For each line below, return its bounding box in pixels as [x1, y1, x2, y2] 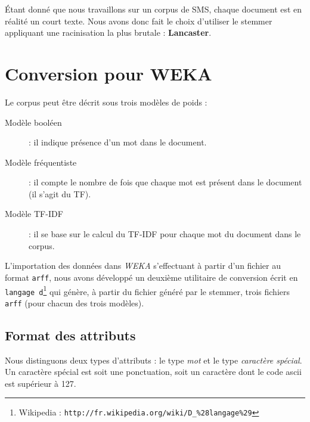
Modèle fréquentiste [5, 156, 77, 168]
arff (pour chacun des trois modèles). [5, 296, 144, 309]
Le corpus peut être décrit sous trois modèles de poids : [5, 95, 207, 108]
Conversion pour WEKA [5, 61, 212, 85]
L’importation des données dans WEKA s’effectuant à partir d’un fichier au [5, 259, 281, 272]
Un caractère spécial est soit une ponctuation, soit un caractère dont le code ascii [5, 365, 302, 378]
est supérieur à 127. [5, 377, 76, 389]
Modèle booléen [5, 116, 62, 128]
